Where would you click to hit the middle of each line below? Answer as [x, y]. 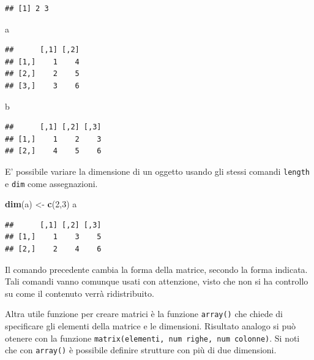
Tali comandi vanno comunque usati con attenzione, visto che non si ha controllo [157, 281]
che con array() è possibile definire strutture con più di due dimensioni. [141, 350]
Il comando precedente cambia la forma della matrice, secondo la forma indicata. [156, 269]
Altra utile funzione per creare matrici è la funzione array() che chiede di [144, 314]
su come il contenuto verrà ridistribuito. [80, 293]
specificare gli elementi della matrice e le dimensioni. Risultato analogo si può [150, 326]
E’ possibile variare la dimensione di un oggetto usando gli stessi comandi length [157, 171]
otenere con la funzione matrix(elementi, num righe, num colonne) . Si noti [152, 338]
